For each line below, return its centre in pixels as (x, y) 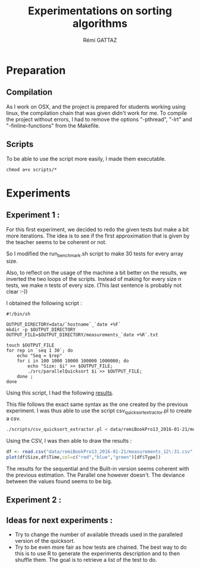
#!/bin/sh (18, 314)
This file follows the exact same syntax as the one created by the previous (97, 404)
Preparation (36, 70)
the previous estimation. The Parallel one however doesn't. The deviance (96, 475)
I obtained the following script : (44, 303)
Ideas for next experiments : (60, 520)
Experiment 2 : (34, 500)
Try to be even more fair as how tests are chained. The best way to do (101, 547)
